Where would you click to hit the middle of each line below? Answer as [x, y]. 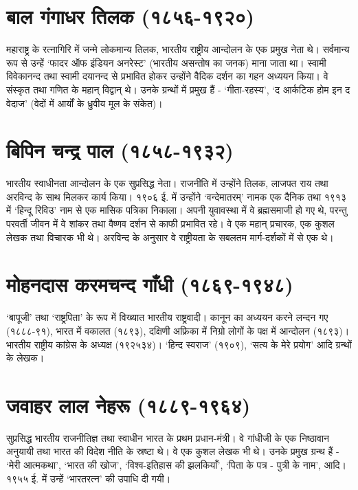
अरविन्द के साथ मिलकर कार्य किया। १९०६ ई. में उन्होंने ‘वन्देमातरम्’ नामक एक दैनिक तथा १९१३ [176, 196]
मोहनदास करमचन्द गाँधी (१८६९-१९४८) [150, 284]
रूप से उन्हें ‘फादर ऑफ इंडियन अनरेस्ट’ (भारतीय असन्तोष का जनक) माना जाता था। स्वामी [166, 62]
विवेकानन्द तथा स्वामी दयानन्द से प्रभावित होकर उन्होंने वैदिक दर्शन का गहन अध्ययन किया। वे [167, 76]
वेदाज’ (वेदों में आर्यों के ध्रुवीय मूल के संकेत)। [85, 103]
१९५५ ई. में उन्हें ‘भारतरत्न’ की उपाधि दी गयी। [89, 478]
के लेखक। [25, 358]
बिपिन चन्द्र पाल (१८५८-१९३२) [120, 150]
